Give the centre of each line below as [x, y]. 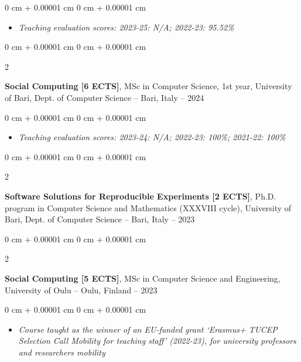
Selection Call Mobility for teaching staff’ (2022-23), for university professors [157, 341]
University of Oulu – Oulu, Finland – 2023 [81, 290]
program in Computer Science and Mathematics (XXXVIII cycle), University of [148, 207]
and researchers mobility [62, 352]
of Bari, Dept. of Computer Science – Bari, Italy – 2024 [105, 97]
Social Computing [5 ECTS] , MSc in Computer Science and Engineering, [143, 278]
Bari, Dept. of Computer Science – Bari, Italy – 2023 [100, 219]
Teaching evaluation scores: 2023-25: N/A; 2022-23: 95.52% [126, 27]
